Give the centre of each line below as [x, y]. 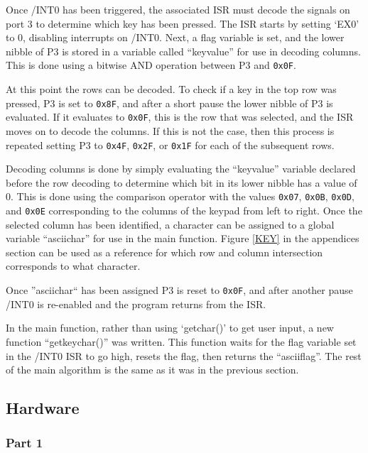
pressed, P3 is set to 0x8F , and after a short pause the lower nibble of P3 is [169, 103]
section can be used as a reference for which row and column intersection [164, 252]
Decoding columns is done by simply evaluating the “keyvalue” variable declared [181, 169]
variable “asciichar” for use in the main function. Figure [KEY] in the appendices [183, 238]
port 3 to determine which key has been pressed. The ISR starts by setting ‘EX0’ [183, 23]
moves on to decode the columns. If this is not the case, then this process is [170, 130]
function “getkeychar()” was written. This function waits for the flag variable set [181, 341]
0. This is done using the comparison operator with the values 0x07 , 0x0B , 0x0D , [180, 196]
